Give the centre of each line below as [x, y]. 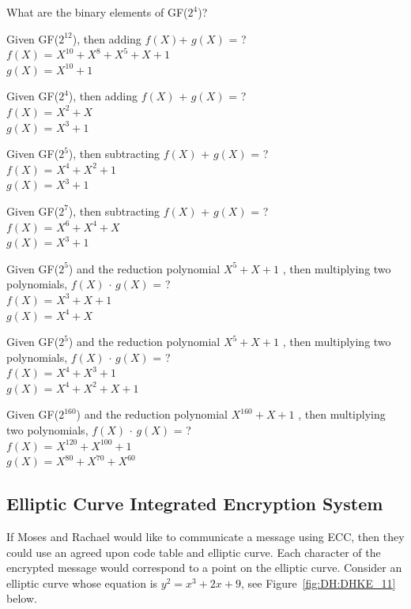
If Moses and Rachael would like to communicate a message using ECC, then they [205, 537]
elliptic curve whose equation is [82, 583]
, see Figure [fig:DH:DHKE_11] [318, 583]
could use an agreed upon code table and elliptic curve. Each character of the [194, 552]
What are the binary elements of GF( [97, 12]
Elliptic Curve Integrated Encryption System [195, 504]
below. [22, 598]
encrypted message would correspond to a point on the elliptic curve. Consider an [204, 568]
